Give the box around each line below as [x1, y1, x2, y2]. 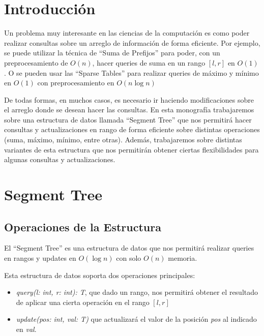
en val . [16, 323, 37, 334]
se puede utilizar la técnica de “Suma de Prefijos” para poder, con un [4, 47, 220, 58]
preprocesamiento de [4, 57, 68, 68]
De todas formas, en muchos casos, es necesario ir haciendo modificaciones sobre [4, 94, 254, 105]
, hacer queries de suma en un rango [92, 57, 206, 68]
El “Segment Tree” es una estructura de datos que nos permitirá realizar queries [4, 242, 254, 253]
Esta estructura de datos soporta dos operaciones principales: [4, 269, 195, 280]
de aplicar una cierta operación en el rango [16, 296, 150, 307]
